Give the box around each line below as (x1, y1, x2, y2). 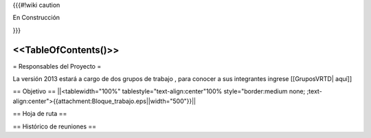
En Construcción (12, 14, 60, 22)
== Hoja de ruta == (12, 110, 67, 118)
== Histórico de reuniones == (12, 122, 97, 130)
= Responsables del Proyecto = (12, 62, 102, 70)
